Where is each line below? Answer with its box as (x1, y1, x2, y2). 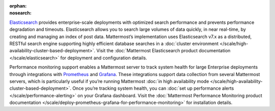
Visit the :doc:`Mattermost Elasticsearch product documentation (96, 48, 231, 54)
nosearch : (9, 10, 32, 16)
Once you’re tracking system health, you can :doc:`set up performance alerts (72, 85, 234, 91)
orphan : (9, 3, 27, 9)
